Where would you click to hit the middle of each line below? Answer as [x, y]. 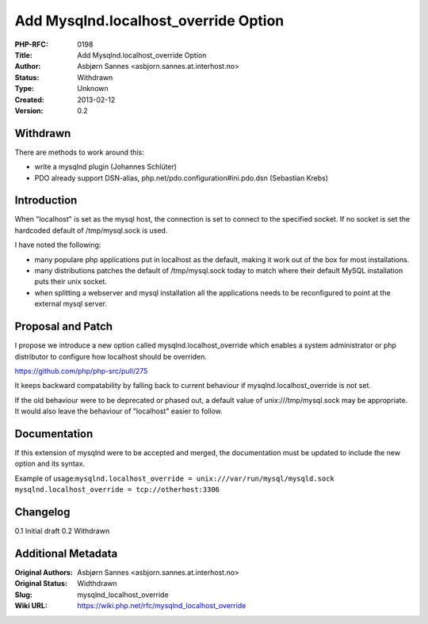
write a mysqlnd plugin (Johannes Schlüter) [106, 167]
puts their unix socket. [71, 282]
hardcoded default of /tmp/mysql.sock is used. [91, 230]
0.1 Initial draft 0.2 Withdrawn [62, 531]
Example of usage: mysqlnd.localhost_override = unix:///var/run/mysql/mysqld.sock [174, 478]
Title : [24, 55]
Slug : [24, 595]
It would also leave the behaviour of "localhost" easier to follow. [118, 411]
